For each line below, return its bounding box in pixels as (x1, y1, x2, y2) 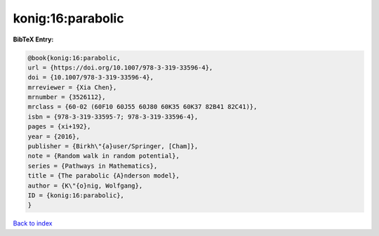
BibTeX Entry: (13, 35, 54, 44)
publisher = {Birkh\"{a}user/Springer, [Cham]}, (27, 143, 199, 150)
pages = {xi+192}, (27, 123, 91, 131)
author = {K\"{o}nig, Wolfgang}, (27, 181, 143, 190)
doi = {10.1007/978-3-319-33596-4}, (27, 74, 154, 81)
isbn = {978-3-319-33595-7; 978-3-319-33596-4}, (27, 112, 199, 121)
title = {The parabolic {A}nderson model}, (27, 172, 180, 180)
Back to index (13, 219, 53, 228)
